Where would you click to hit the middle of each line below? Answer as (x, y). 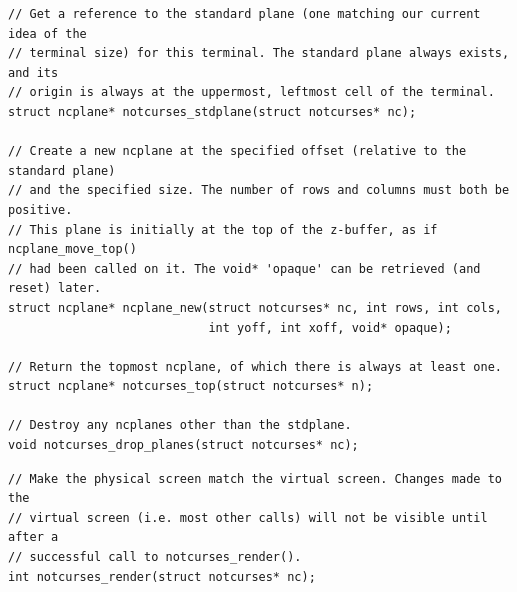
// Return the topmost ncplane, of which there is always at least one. (255, 366)
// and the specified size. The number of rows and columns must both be (259, 190)
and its (33, 72)
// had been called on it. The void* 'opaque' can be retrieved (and (244, 268)
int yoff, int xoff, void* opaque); (330, 327)
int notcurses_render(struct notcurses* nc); (162, 576)
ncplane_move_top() (72, 249)
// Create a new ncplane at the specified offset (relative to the (237, 151)
